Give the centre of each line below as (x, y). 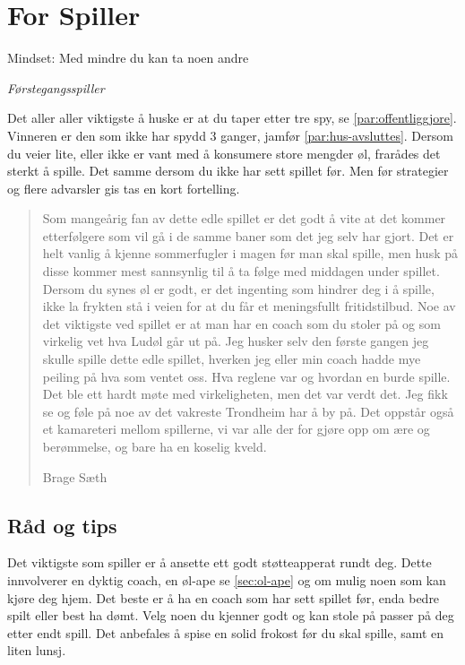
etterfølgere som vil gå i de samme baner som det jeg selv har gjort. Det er (248, 235)
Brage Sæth (75, 476)
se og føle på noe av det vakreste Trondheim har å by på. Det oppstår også (248, 411)
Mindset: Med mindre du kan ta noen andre (128, 58)
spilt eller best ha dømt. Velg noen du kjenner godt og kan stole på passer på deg (231, 615)
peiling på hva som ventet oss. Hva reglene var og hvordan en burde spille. (246, 376)
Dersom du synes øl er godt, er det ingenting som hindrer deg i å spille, (238, 288)
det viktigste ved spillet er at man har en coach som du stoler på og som (241, 323)
